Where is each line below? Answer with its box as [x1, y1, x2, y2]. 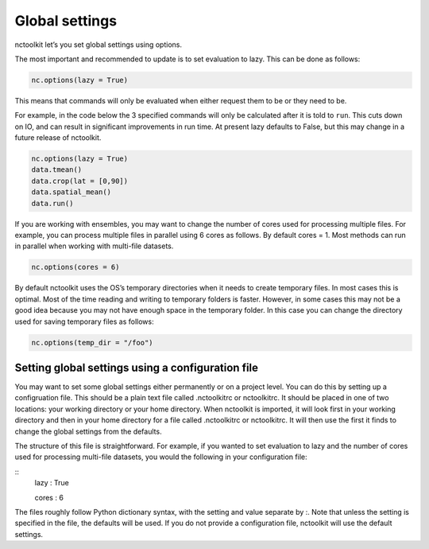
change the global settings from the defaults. [14, 426, 162, 436]
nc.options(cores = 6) [31, 263, 120, 272]
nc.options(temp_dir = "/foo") [31, 338, 154, 347]
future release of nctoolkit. [14, 133, 102, 142]
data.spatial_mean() [31, 188, 111, 197]
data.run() [31, 199, 74, 208]
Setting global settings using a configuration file [14, 360, 258, 374]
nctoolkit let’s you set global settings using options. [14, 40, 183, 49]
